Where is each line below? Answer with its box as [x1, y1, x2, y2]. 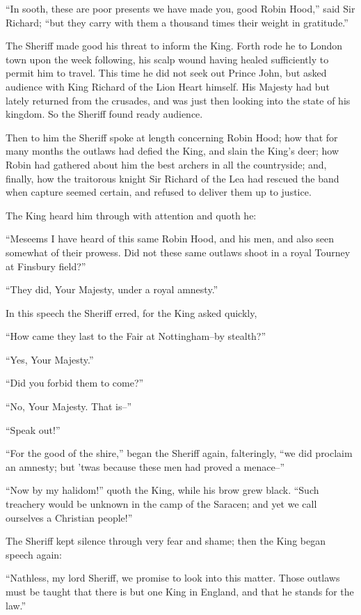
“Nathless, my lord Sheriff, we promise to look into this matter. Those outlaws [6, 570, 340, 585]
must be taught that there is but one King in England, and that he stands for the [6, 584, 354, 598]
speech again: [6, 547, 62, 561]
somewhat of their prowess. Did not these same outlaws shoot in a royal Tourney [6, 244, 351, 259]
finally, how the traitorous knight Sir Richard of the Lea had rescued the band [6, 171, 339, 185]
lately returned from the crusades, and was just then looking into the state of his [6, 93, 351, 107]
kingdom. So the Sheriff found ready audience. [6, 107, 203, 121]
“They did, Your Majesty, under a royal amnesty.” [6, 282, 218, 297]
